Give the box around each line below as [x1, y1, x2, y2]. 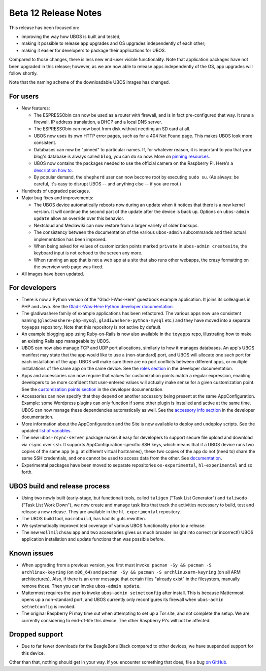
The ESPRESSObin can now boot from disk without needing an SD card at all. [33, 126, 191, 132]
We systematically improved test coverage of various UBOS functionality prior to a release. [21, 523, 206, 529]
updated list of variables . [21, 427, 72, 433]
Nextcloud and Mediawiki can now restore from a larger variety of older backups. [33, 222, 199, 228]
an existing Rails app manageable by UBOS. [21, 338, 110, 344]
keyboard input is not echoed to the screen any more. [33, 250, 143, 256]
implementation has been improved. [33, 236, 107, 242]
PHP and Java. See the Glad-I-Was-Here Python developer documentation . [21, 303, 174, 309]
